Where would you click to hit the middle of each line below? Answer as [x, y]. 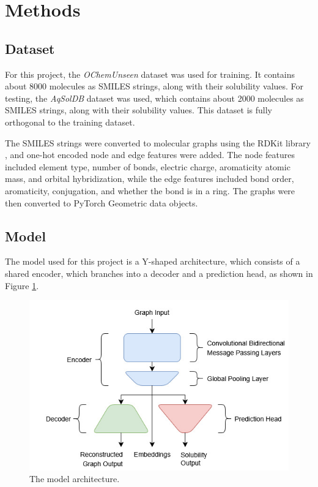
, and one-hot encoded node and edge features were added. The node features [150, 155]
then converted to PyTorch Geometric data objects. [102, 202]
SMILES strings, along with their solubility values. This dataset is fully [139, 110]
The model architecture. [75, 479]
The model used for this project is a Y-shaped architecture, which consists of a [153, 261]
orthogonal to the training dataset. [70, 122]
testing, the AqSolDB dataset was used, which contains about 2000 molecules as [154, 98]
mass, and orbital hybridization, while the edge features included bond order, [150, 179]
